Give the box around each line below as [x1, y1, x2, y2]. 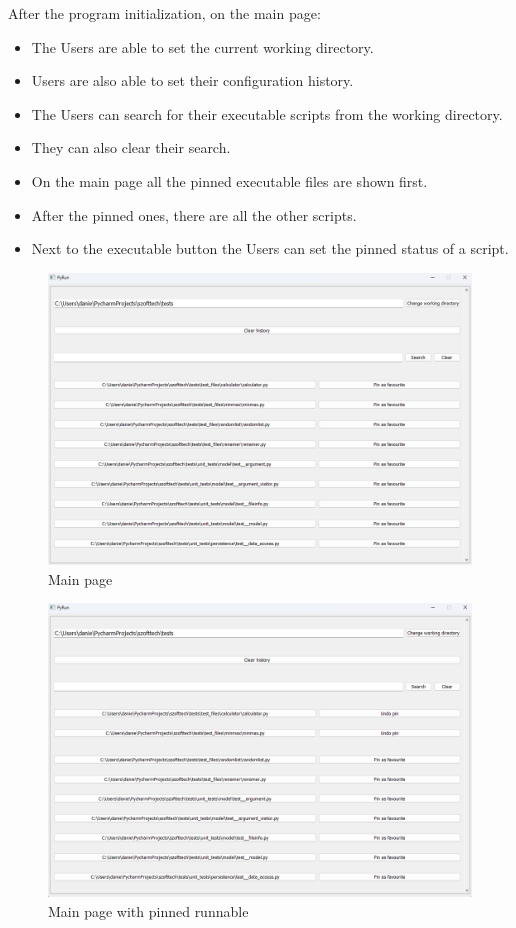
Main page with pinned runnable [48, 900, 249, 921]
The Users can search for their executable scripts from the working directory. [31, 103, 503, 124]
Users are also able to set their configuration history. [31, 70, 354, 91]
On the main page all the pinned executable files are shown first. [31, 170, 428, 191]
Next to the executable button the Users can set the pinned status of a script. [31, 238, 509, 259]
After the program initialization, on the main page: [8, 3, 321, 23]
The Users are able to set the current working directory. [31, 36, 374, 57]
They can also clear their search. [31, 137, 231, 158]
